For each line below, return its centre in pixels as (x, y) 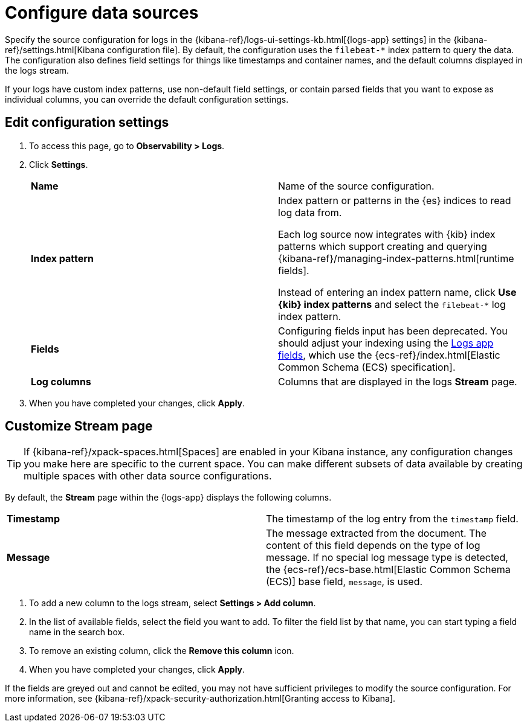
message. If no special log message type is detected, (387, 558)
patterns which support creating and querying (383, 246)
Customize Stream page (79, 426)
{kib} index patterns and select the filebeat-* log (392, 304)
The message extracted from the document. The (377, 533)
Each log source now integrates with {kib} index (387, 234)
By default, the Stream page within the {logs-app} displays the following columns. (168, 498)
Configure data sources (102, 13)
